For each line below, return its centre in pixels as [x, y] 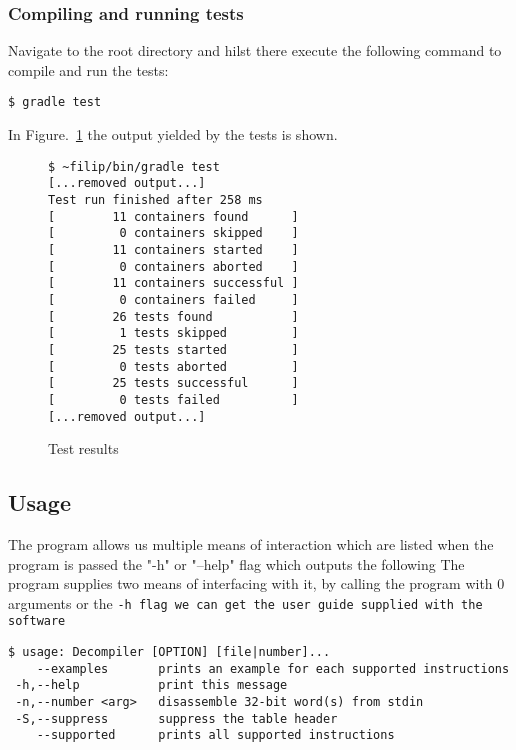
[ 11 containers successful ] [173, 283]
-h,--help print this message [151, 685]
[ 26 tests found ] [173, 316]
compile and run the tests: [88, 69]
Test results [83, 448]
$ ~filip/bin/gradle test [134, 166]
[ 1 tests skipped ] [173, 333]
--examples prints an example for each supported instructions [273, 668]
